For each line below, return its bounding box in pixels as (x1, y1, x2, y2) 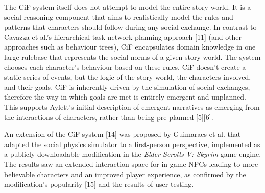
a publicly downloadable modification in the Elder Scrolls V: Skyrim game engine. (4, 149, 261, 159)
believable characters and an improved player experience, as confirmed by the (4, 168, 246, 179)
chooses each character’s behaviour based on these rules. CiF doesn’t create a (4, 61, 246, 72)
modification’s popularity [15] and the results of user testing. (4, 179, 194, 189)
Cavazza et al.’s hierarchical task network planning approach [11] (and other (4, 31, 242, 42)
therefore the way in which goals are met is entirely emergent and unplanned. (4, 91, 246, 102)
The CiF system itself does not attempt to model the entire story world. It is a (4, 2, 251, 12)
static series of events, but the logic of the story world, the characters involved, (4, 71, 251, 82)
